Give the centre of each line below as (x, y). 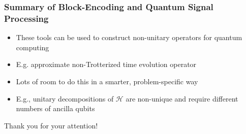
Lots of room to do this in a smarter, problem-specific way (107, 81)
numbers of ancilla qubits (55, 108)
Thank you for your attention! (51, 125)
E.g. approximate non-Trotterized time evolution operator (106, 64)
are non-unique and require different (182, 98)
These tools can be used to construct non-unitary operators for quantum (129, 37)
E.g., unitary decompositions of (65, 98)
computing (33, 47)
